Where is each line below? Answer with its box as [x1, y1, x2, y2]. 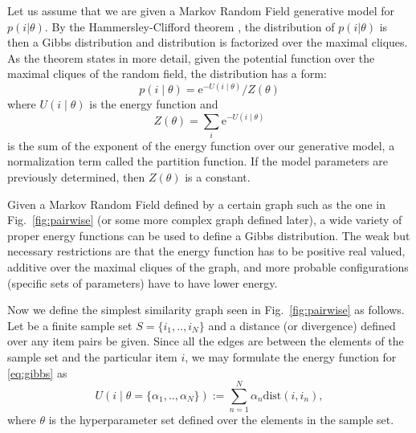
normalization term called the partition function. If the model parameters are [7, 153, 388, 170]
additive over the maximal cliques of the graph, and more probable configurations [7, 259, 409, 276]
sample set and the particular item [7, 349, 177, 366]
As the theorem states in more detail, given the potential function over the [7, 49, 375, 66]
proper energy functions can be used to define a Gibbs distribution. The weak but [7, 227, 410, 243]
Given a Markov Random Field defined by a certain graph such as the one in [7, 195, 385, 212]
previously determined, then [7, 169, 145, 186]
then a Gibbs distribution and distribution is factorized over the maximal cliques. [7, 34, 408, 51]
